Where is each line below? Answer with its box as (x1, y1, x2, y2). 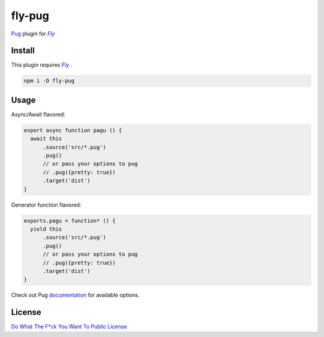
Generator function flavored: (11, 201, 82, 208)
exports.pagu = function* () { (23, 217, 116, 224)
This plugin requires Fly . (11, 61, 73, 68)
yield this (30, 226, 62, 232)
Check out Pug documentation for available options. (11, 291, 140, 299)
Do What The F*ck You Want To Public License (11, 323, 127, 330)
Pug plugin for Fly (11, 30, 55, 37)
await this (30, 135, 62, 142)
